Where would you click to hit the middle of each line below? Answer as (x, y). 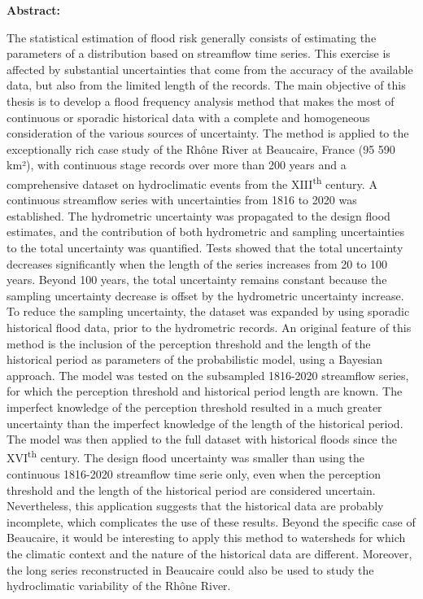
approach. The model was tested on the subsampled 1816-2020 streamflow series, (208, 375)
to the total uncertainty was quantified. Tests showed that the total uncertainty (205, 247)
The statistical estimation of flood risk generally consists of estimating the (192, 37)
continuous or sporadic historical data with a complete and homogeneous (188, 117)
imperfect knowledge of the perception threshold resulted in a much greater (194, 407)
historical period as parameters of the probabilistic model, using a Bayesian (195, 359)
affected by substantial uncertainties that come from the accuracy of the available (210, 69)
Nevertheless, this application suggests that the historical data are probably (195, 506)
